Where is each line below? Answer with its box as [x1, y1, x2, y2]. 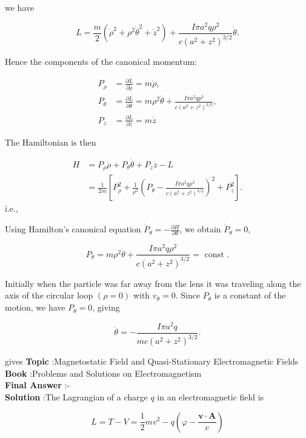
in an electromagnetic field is [157, 390, 264, 403]
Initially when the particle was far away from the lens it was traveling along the [5, 277, 301, 289]
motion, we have [5, 301, 65, 314]
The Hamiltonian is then [5, 136, 96, 149]
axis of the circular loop [5, 289, 93, 302]
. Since [175, 289, 201, 302]
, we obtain [179, 223, 221, 235]
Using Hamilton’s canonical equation [5, 223, 141, 235]
